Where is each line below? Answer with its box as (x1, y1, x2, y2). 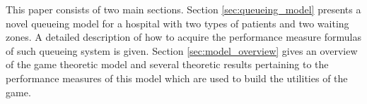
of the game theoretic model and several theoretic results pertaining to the (6, 57, 329, 72)
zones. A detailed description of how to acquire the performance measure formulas (6, 30, 361, 44)
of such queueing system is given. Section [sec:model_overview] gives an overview (6, 43, 358, 58)
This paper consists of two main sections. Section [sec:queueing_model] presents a (6, 2, 361, 16)
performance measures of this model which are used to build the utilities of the (6, 70, 348, 85)
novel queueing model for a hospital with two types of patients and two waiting (6, 15, 349, 30)
